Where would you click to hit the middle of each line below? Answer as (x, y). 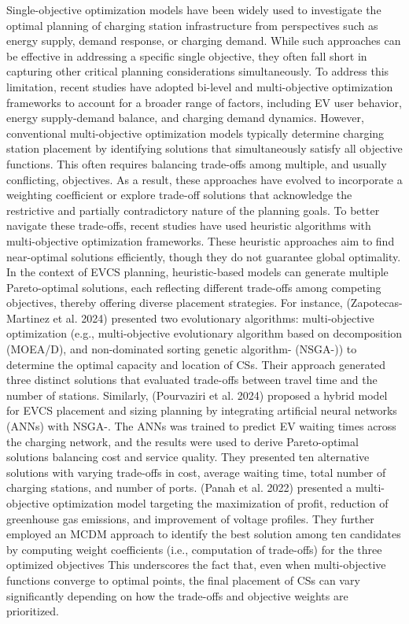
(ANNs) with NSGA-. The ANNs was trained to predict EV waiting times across (201, 426)
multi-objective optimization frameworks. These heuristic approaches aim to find (201, 240)
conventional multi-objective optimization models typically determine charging (195, 133)
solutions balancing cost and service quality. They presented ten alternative (188, 457)
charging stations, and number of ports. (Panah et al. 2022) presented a (179, 487)
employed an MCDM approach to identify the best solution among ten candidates (204, 534)
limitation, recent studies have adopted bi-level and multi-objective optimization (200, 86)
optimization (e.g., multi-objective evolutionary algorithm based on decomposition (204, 333)
